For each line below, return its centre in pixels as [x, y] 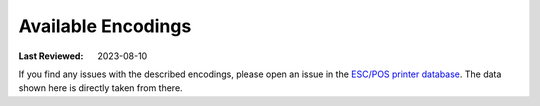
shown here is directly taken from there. [101, 88]
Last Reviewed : [51, 56]
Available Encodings [105, 26]
